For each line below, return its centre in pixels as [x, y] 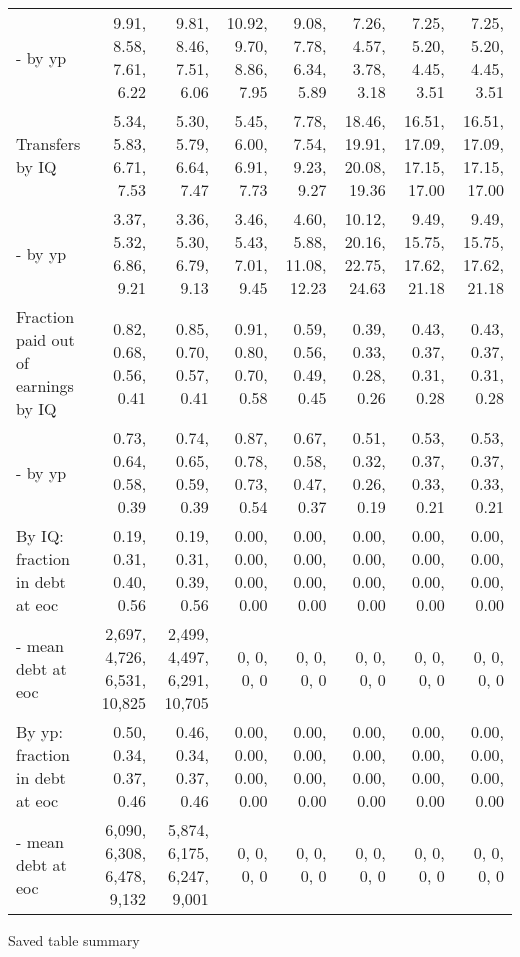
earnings [45, 385]
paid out [45, 339]
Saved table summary [74, 940]
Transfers [48, 143]
